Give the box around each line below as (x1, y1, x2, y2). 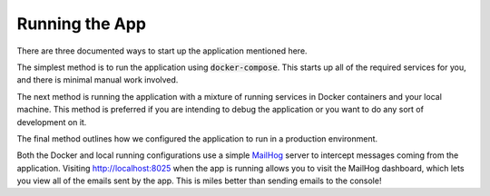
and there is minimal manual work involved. (16, 74, 179, 85)
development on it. (16, 116, 87, 127)
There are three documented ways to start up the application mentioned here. (16, 45, 308, 56)
